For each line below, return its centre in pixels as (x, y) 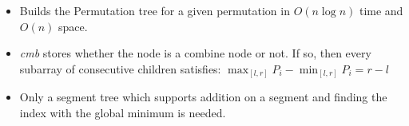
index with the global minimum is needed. (123, 112)
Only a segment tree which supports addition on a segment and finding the (203, 97)
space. (73, 26)
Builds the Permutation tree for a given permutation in (155, 10)
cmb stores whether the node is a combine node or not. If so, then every (195, 53)
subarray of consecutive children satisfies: (120, 68)
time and (381, 10)
